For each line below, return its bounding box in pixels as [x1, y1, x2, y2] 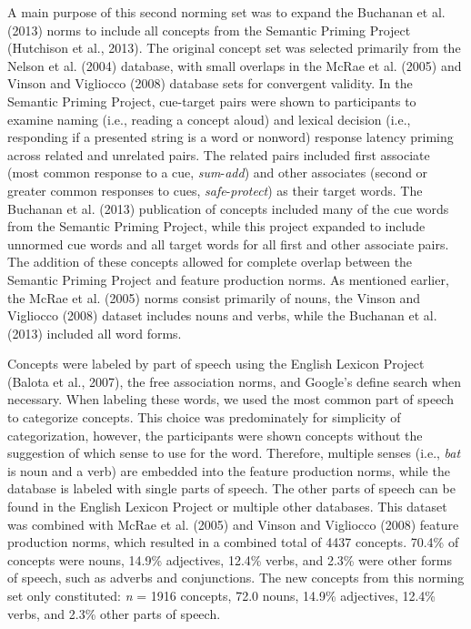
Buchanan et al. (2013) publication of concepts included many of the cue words [7, 198, 449, 218]
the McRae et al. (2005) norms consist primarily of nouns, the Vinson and [7, 288, 421, 307]
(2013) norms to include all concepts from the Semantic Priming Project [7, 20, 411, 39]
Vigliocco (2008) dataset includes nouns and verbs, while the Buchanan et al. [7, 306, 437, 325]
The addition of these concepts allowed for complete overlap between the [7, 252, 413, 271]
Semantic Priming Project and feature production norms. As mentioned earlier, [7, 269, 449, 289]
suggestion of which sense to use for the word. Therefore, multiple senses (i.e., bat [7, 443, 461, 462]
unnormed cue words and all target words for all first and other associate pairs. [7, 234, 449, 253]
